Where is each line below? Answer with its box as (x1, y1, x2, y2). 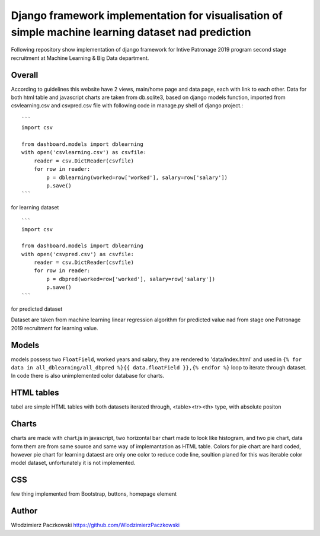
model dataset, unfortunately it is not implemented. (11, 460, 136, 467)
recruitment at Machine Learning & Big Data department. (11, 54, 149, 62)
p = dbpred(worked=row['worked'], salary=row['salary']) (46, 276, 216, 282)
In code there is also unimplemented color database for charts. (11, 372, 165, 379)
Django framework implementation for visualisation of (11, 9, 283, 22)
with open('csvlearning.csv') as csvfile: (21, 149, 147, 156)
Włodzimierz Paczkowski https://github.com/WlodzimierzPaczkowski (11, 522, 180, 529)
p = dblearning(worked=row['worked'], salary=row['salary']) (46, 174, 228, 181)
